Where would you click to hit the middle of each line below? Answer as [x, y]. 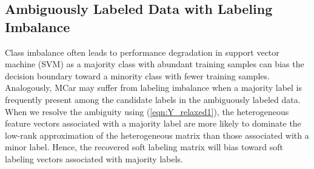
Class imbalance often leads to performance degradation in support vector [142, 52]
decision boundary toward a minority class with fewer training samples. [137, 75]
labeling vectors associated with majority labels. [94, 158]
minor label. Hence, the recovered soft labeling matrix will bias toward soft [144, 147]
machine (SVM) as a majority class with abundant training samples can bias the [155, 64]
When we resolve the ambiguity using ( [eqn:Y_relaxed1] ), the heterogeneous [147, 111]
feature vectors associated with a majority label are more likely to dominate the [153, 123]
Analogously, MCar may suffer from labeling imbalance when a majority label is [154, 88]
